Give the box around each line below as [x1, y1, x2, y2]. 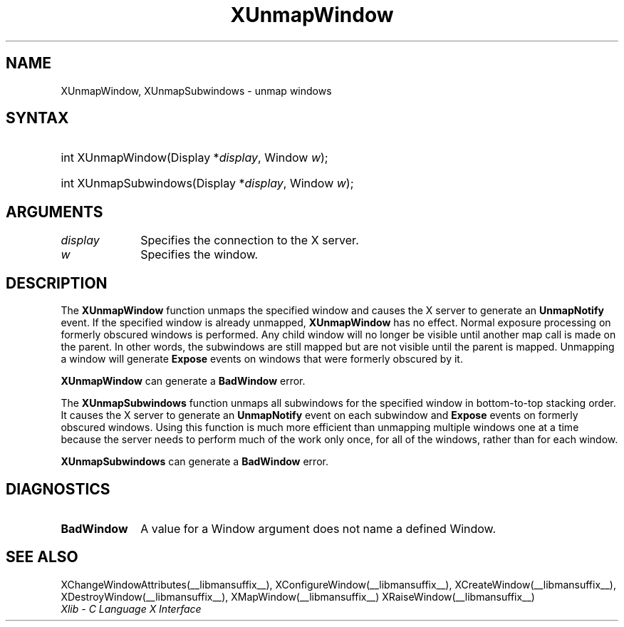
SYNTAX [6, 109, 69, 128]
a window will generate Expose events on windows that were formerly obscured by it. [61, 353, 463, 366]
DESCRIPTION [6, 274, 108, 292]
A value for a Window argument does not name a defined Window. [140, 521, 496, 536]
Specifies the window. [140, 247, 259, 262]
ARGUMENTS [6, 202, 103, 221]
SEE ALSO [6, 548, 78, 566]
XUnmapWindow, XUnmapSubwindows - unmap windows [61, 84, 332, 97]
